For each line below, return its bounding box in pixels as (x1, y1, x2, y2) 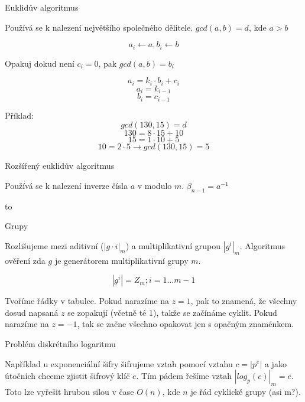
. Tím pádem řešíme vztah (136, 370, 232, 382)
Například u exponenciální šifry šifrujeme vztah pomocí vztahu (5, 357, 233, 370)
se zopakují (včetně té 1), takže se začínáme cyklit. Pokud (67, 306, 277, 318)
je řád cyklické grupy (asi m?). (190, 385, 301, 397)
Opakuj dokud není (5, 57, 74, 69)
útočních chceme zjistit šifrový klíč (5, 370, 130, 382)
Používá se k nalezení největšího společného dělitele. (5, 21, 193, 33)
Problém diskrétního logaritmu (5, 337, 116, 349)
